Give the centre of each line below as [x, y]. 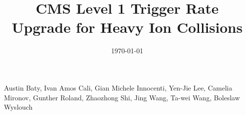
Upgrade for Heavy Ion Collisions [127, 27]
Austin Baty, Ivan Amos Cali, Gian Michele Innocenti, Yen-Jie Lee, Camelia [118, 87]
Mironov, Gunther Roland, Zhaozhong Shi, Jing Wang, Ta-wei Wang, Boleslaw [122, 97]
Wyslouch [18, 107]
